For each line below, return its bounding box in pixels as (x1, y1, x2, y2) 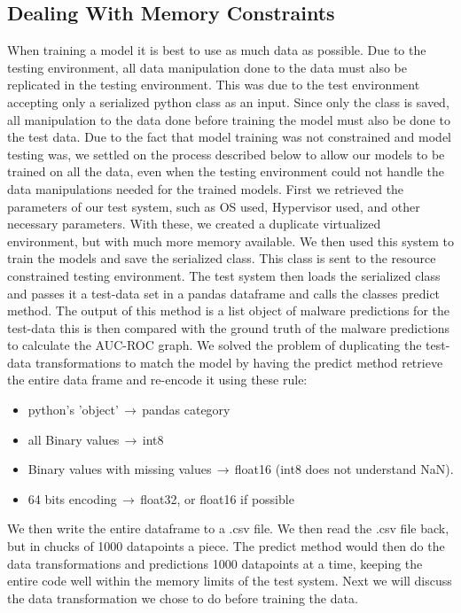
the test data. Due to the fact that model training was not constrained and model (7, 128, 452, 146)
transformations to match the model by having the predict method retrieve (35, 353, 443, 371)
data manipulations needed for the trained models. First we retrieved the (7, 179, 404, 198)
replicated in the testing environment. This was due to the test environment (7, 75, 420, 94)
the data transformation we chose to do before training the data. (7, 588, 358, 607)
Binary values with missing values (27, 460, 212, 478)
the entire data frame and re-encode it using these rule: (7, 370, 308, 389)
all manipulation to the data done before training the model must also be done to (7, 110, 450, 128)
